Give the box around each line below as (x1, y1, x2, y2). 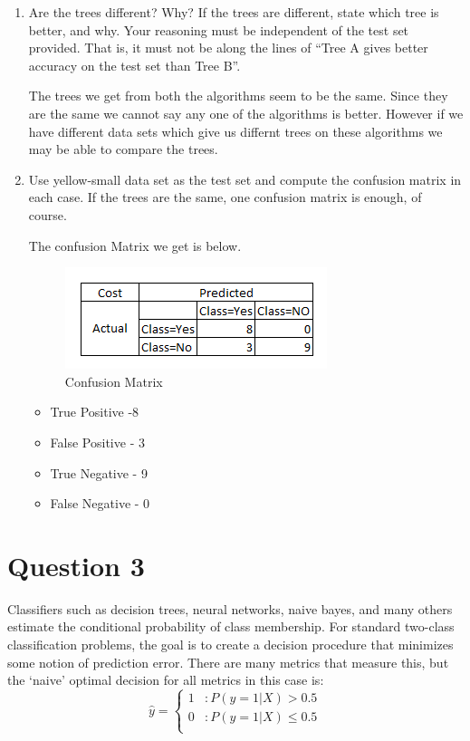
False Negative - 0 (50, 494, 150, 513)
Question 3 (7, 546, 145, 583)
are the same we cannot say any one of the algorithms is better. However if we (28, 103, 464, 122)
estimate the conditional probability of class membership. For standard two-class (7, 617, 455, 636)
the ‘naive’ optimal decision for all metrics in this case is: (7, 670, 324, 689)
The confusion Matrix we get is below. (28, 236, 242, 255)
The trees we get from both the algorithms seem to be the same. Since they (28, 86, 448, 105)
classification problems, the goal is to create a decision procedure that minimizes (7, 635, 454, 653)
